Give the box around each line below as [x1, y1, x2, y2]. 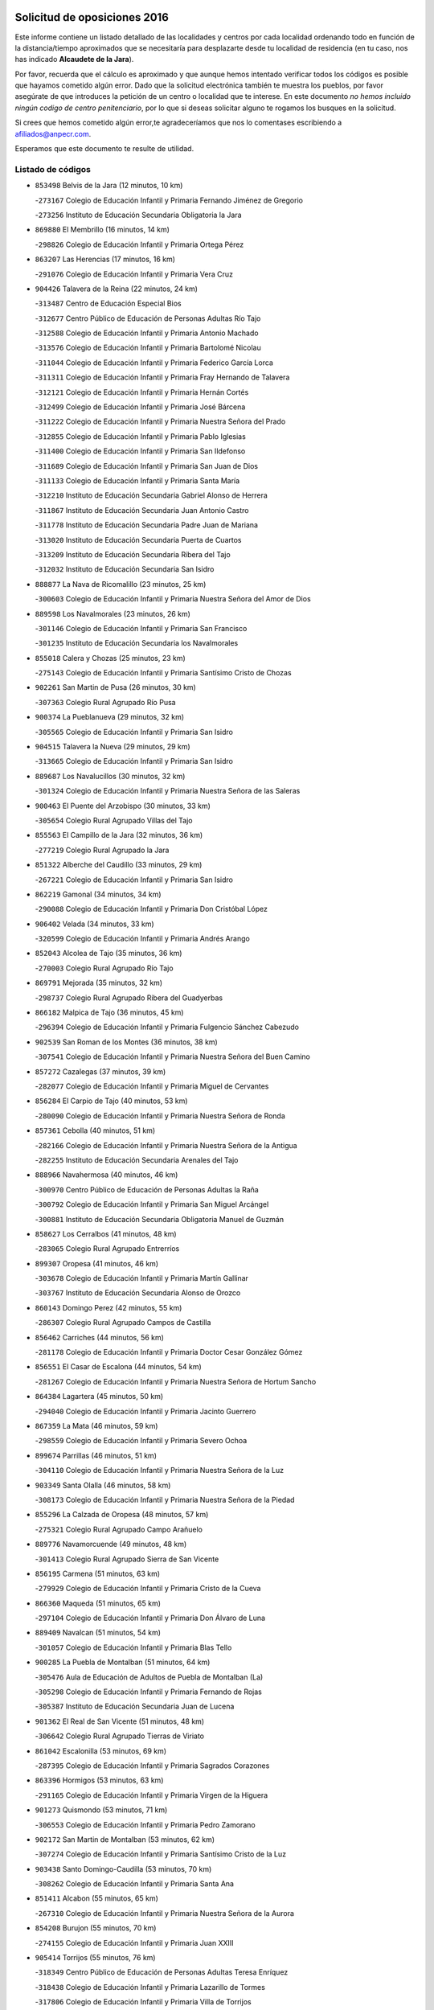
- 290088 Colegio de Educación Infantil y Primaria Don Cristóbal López [35, 904, 268, 914]
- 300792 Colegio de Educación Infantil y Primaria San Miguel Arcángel [35, 1200, 269, 1209]
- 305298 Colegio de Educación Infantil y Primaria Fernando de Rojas [35, 1687, 263, 1696]
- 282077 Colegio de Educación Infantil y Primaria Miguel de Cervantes [35, 1081, 269, 1091]
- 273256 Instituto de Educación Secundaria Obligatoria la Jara [35, 210, 242, 219]
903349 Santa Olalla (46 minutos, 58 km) [35, 1480, 171, 1490]
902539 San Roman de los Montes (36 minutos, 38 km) [35, 1037, 219, 1047]
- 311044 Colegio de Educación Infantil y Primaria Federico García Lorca [35, 358, 273, 367]
